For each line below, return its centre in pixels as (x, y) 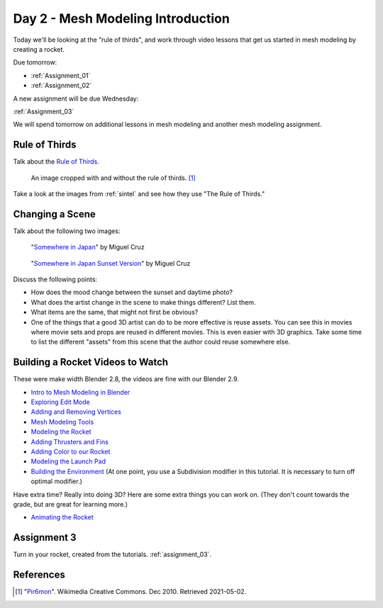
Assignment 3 (45, 537)
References (39, 575)
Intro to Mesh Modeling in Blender (81, 392)
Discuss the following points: (55, 279)
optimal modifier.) (57, 481)
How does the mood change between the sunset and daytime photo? (132, 292)
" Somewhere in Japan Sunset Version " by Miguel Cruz (111, 263)
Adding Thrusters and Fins (70, 441)
